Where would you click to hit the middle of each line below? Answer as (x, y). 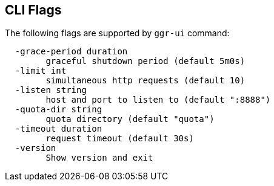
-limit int (41, 71)
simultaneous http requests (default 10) (145, 81)
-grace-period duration (71, 52)
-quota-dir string (58, 110)
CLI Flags (33, 10)
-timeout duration (58, 129)
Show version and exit (99, 158)
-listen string (51, 90)
